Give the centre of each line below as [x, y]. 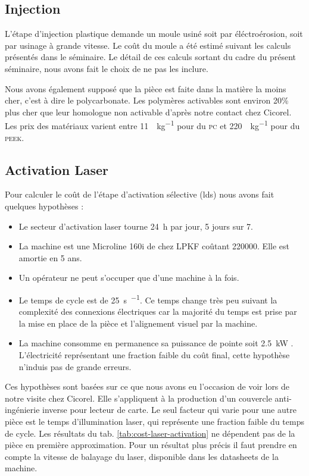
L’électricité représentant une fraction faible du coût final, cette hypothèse [154, 355]
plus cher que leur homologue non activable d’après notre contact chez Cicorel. [148, 112]
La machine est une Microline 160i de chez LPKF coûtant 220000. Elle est [154, 246]
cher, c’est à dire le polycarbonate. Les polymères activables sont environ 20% [147, 100]
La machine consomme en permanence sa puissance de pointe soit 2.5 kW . [156, 343]
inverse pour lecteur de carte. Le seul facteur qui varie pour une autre [169, 410]
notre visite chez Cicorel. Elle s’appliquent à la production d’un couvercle [138, 398]
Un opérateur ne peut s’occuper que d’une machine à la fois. [129, 278]
